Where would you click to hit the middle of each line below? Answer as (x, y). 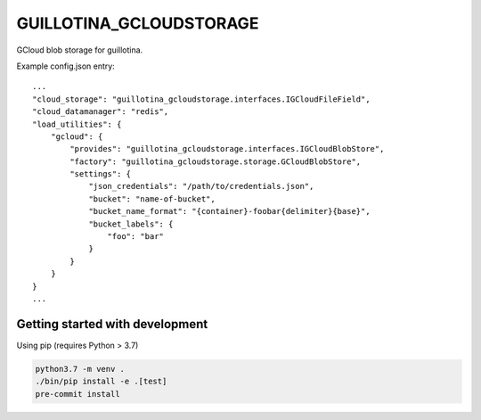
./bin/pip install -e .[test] (101, 382)
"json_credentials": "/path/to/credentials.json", (201, 186)
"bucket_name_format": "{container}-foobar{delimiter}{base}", (229, 211)
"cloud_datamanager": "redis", (101, 112)
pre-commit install (77, 394)
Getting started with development (112, 324)
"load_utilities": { (77, 124)
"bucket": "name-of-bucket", (152, 199)
